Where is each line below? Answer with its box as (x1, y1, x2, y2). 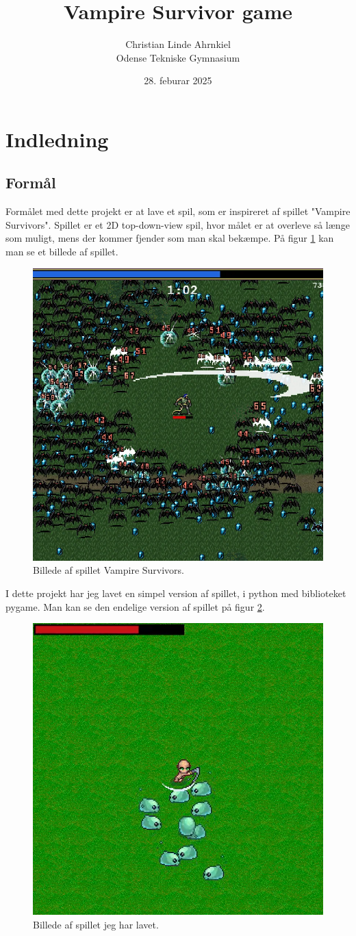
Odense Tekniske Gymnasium (116, 50, 240, 64)
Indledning (5, 125, 109, 153)
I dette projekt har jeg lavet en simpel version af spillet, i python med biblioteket (5, 586, 346, 600)
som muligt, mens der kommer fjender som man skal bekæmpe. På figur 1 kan (5, 231, 334, 245)
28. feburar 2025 (144, 73, 212, 88)
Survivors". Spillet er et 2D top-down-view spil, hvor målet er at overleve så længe (5, 217, 350, 231)
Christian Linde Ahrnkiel (125, 37, 231, 51)
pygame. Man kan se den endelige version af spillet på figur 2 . (5, 599, 265, 614)
